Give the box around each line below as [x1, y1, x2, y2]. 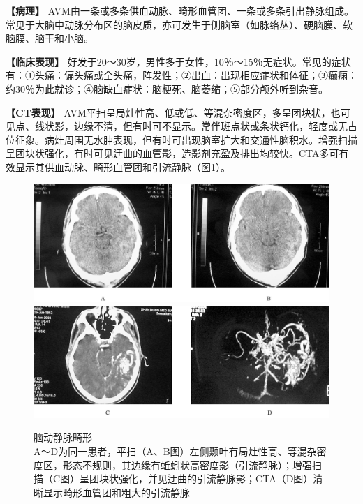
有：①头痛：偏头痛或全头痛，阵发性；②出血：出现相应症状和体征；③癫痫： [6, 68, 357, 82]
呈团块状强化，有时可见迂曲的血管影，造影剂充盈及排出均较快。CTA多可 [6, 146, 339, 161]
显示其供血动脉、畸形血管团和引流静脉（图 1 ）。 [15, 159, 230, 174]
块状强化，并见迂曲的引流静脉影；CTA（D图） [99, 471, 313, 486]
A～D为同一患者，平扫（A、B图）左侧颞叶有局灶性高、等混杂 [34, 444, 317, 459]
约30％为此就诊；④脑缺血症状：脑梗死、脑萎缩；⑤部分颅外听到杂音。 [6, 81, 328, 96]
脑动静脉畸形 [34, 430, 92, 445]
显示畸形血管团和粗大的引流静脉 [43, 484, 190, 499]
